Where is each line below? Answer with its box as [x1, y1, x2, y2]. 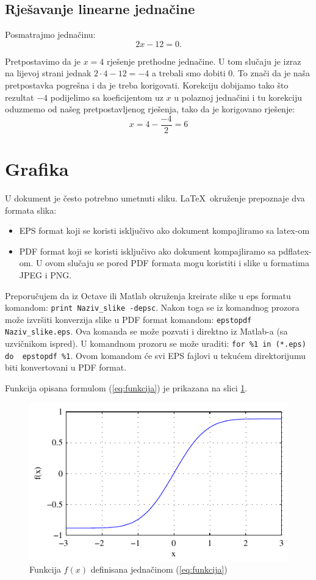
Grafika [5, 156, 69, 181]
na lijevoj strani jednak [5, 67, 92, 79]
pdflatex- [278, 244, 312, 257]
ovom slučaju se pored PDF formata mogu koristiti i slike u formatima [45, 256, 309, 269]
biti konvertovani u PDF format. [5, 361, 127, 374]
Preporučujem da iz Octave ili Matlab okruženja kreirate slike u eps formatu [5, 289, 291, 302]
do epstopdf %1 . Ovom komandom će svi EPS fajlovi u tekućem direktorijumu [5, 349, 306, 361]
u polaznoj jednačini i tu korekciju [174, 90, 302, 103]
